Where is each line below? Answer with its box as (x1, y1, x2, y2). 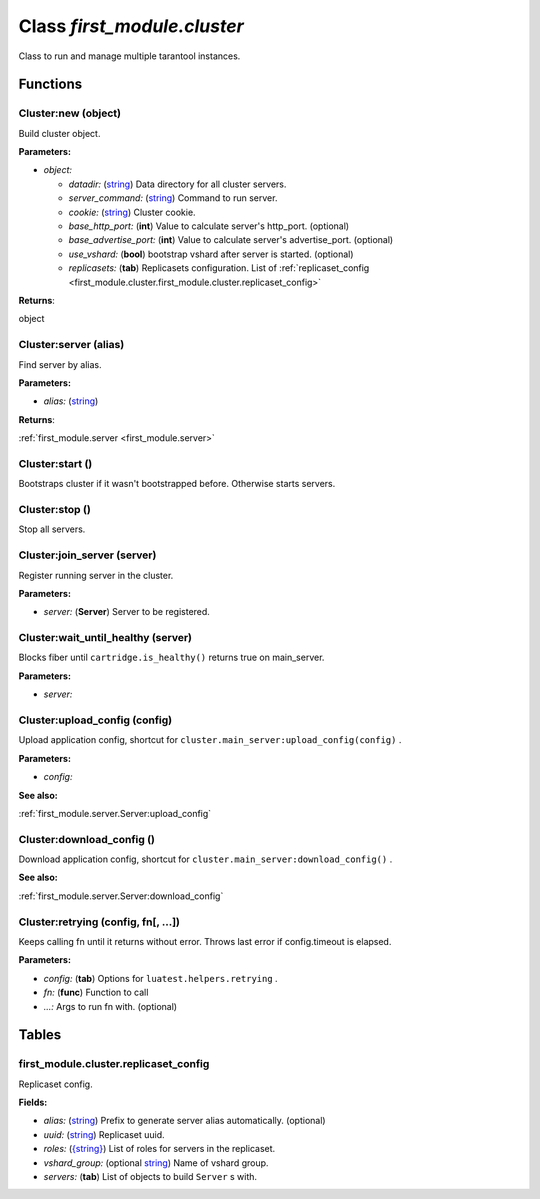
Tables (18, 1026, 62, 1044)
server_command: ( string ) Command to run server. (68, 192, 278, 204)
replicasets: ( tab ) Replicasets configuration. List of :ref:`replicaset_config (68, 262, 370, 274)
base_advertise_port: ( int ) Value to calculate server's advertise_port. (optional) (68, 234, 394, 246)
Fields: (18, 1096, 48, 1109)
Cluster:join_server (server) (18, 548, 157, 562)
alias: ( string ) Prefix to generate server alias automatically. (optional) (43, 1115, 326, 1127)
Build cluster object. (18, 127, 101, 139)
